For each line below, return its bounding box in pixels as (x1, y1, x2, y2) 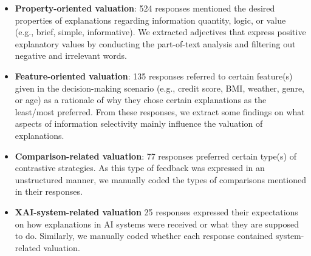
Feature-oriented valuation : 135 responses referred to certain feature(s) (15, 69, 293, 82)
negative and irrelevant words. (15, 49, 127, 62)
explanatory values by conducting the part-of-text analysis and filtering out (15, 37, 296, 50)
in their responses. (15, 185, 83, 198)
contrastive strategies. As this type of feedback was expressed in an (15, 161, 265, 174)
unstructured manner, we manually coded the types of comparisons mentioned (15, 173, 306, 186)
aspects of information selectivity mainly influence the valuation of (15, 117, 263, 130)
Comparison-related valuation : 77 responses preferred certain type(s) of (15, 149, 296, 162)
